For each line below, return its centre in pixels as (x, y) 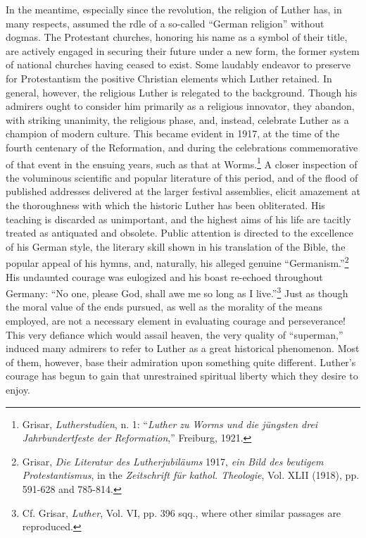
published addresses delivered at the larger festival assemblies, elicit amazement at (183, 191)
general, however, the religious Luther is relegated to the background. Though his (182, 92)
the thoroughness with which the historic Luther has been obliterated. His (165, 205)
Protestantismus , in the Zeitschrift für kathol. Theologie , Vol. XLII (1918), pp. (191, 475)
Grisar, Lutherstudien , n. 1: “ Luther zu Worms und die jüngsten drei (170, 424)
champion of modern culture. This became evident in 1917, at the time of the (173, 133)
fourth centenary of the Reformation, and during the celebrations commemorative (182, 147)
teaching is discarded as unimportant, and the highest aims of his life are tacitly (178, 219)
